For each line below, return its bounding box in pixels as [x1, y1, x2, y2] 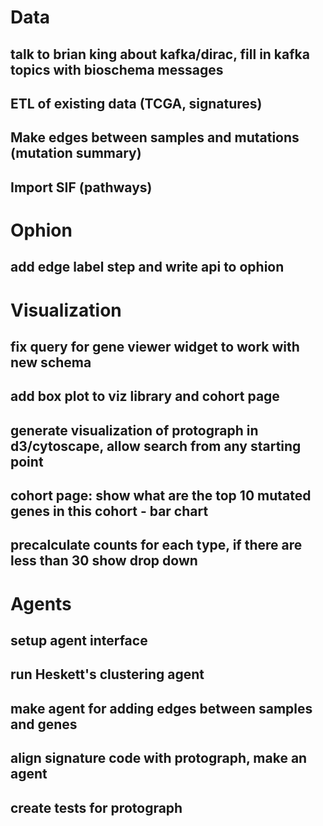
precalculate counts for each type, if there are [10, 537, 303, 554]
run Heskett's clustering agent [10, 666, 205, 683]
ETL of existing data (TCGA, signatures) [10, 95, 263, 112]
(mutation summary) [10, 145, 142, 162]
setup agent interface [10, 632, 148, 650]
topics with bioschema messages [10, 61, 224, 78]
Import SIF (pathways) [10, 179, 153, 196]
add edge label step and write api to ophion [10, 259, 285, 276]
